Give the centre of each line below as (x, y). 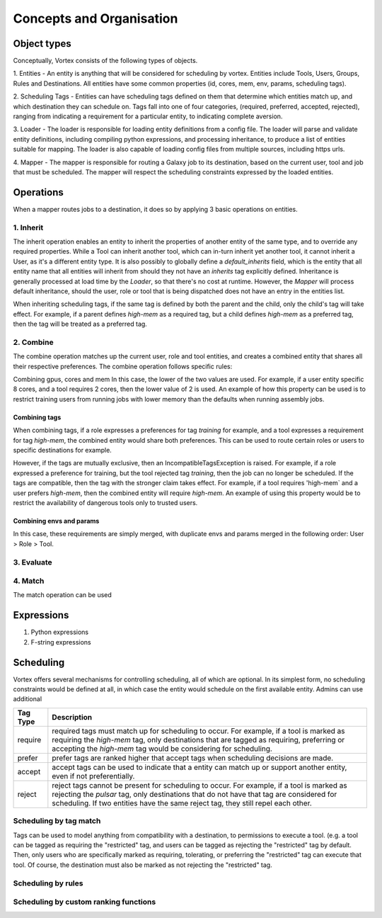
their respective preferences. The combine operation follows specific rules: (123, 366)
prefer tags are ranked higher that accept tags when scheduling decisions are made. (193, 758)
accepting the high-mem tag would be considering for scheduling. (162, 749)
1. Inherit (28, 227)
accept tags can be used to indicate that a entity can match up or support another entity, (199, 767)
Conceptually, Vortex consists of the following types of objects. (105, 61)
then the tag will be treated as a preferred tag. (80, 324)
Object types (42, 44)
